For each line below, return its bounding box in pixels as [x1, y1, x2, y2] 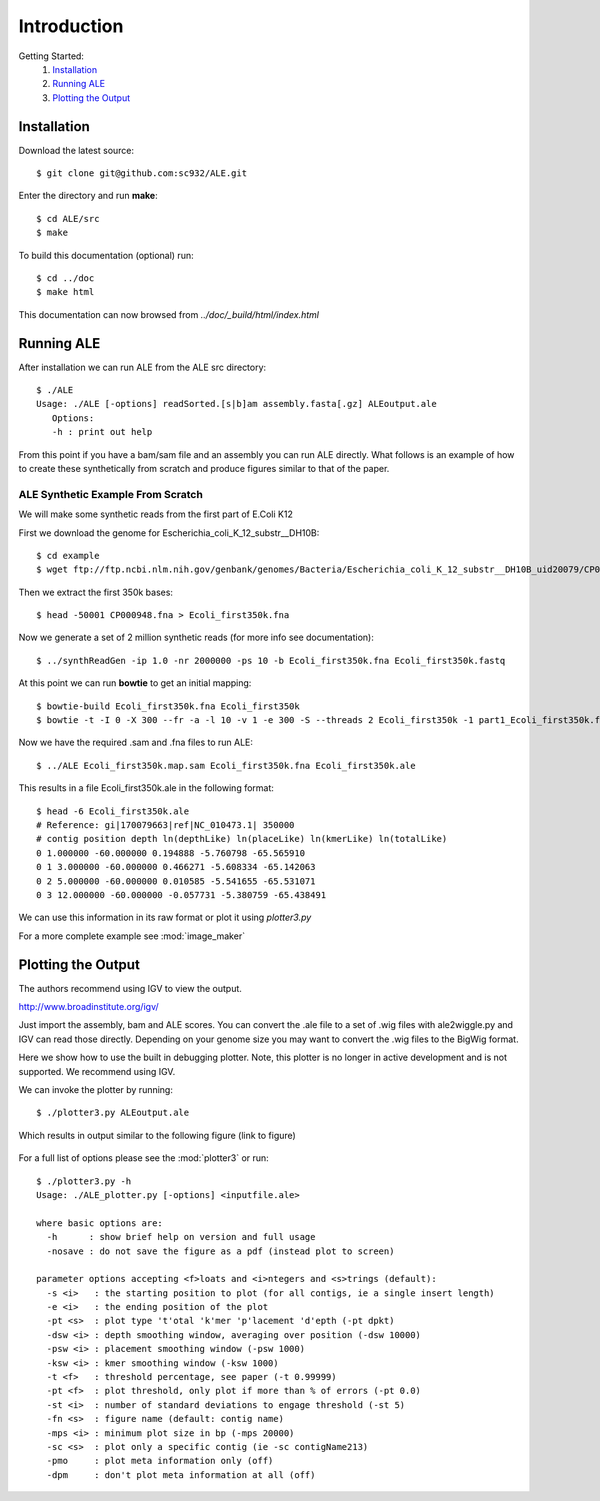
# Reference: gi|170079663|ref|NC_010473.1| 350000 [36, 820, 295, 830]
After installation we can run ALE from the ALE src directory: [18, 361, 267, 373]
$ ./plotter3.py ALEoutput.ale [36, 1107, 190, 1119]
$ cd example [36, 550, 100, 561]
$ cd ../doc [36, 272, 95, 284]
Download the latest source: [18, 144, 135, 156]
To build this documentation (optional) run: [18, 249, 194, 261]
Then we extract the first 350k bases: [18, 586, 174, 598]
